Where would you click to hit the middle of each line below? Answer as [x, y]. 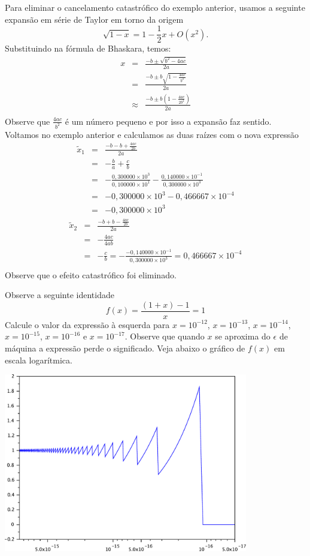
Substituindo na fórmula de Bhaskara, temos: [88, 48]
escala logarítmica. [39, 360]
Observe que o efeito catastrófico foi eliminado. [91, 274]
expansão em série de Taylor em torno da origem [94, 19]
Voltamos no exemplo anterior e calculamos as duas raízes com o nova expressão [152, 134]
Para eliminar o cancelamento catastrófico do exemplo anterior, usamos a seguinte [155, 7]
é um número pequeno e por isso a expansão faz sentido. [168, 121]
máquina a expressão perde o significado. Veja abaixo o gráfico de [125, 348]
